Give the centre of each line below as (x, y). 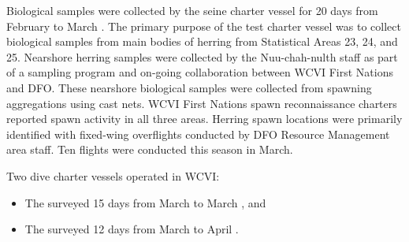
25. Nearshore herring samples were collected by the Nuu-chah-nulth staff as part (202, 56)
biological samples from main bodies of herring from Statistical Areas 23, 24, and (202, 41)
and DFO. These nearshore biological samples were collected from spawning (189, 87)
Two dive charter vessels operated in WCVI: (113, 175)
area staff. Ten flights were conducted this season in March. (150, 149)
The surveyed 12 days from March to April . (132, 229)
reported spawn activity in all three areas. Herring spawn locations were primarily (204, 119)
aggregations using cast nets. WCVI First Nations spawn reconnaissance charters (202, 103)
